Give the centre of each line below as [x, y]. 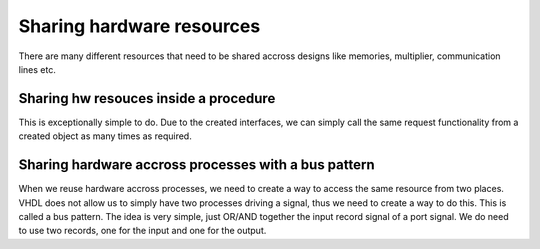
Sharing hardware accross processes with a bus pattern [196, 165]
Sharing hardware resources [139, 26]
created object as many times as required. [105, 136]
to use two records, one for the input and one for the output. [142, 231]
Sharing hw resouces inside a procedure [147, 98]
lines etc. [37, 69]
